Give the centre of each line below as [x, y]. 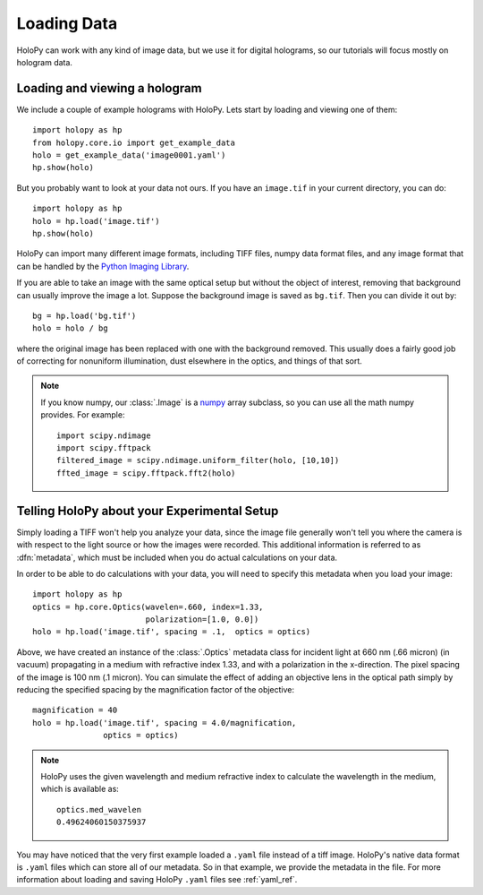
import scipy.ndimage [104, 435]
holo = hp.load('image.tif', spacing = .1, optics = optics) [172, 632]
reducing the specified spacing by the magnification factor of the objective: [156, 690]
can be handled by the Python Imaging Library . [103, 266]
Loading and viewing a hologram [109, 88]
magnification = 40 [75, 710]
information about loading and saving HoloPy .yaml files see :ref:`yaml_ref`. [157, 880]
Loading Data [67, 23]
